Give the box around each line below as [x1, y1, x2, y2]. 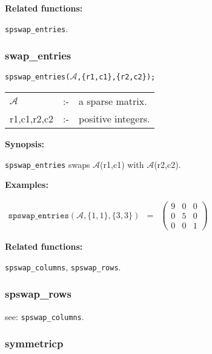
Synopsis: [5, 138, 45, 150]
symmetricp [5, 336, 64, 351]
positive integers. [78, 112, 150, 126]
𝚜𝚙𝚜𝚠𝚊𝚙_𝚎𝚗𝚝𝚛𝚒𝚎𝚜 [8, 211, 69, 220]
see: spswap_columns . [5, 310, 84, 322]
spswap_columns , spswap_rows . [5, 260, 121, 273]
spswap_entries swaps [5, 158, 90, 170]
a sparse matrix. [78, 94, 147, 109]
